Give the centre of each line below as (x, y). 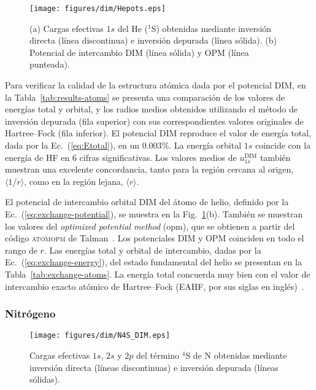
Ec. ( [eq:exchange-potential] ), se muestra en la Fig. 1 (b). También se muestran (154, 213)
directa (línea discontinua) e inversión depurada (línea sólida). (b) (153, 40)
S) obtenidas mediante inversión (211, 28)
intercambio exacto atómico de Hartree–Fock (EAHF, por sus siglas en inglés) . (155, 286)
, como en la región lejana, (74, 181)
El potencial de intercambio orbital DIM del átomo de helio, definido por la (147, 202)
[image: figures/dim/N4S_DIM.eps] (100, 336)
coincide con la (283, 145)
